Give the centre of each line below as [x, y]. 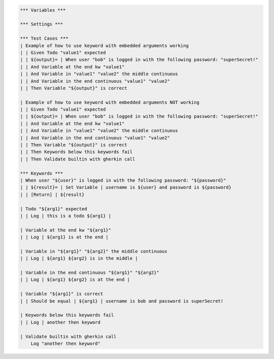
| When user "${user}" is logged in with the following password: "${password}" [123, 180]
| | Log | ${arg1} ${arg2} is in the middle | [79, 258]
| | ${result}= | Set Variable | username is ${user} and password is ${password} [126, 187]
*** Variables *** [43, 10]
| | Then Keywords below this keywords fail [76, 152]
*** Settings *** [42, 24]
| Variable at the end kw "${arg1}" [66, 230]
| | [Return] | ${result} [52, 194]
